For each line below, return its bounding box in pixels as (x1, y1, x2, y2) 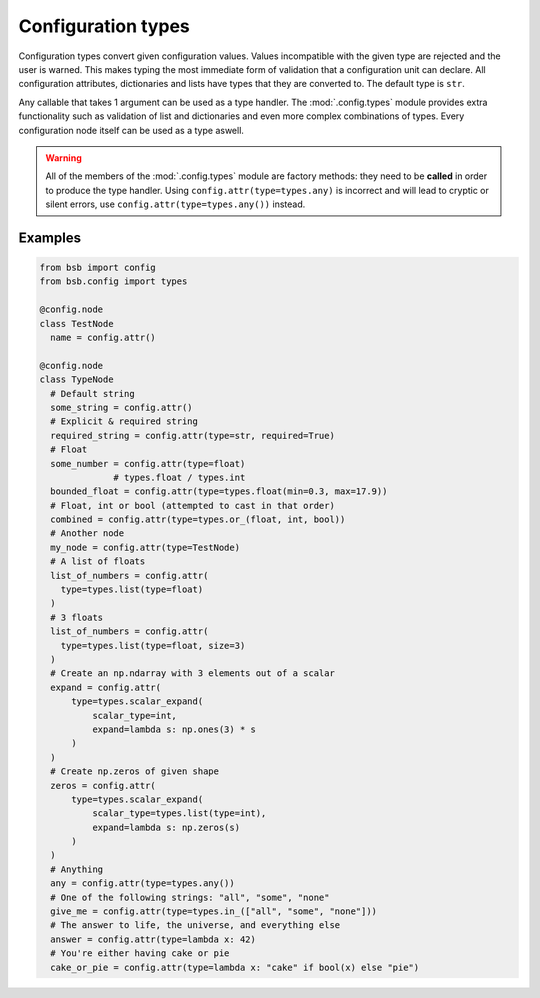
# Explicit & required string (50, 416, 199, 427)
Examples (18, 229, 82, 246)
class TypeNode (39, 374, 114, 385)
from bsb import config (39, 262, 157, 274)
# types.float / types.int (113, 471, 246, 483)
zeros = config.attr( (50, 780, 157, 791)
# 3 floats (50, 611, 104, 623)
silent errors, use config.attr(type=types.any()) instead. (45, 198, 306, 210)
